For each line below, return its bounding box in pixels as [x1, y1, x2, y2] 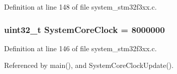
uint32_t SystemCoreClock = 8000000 [4, 23, 165, 35]
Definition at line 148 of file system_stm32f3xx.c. [4, 2, 157, 12]
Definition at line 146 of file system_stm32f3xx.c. [4, 43, 157, 53]
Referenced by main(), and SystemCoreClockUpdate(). [4, 60, 174, 70]
